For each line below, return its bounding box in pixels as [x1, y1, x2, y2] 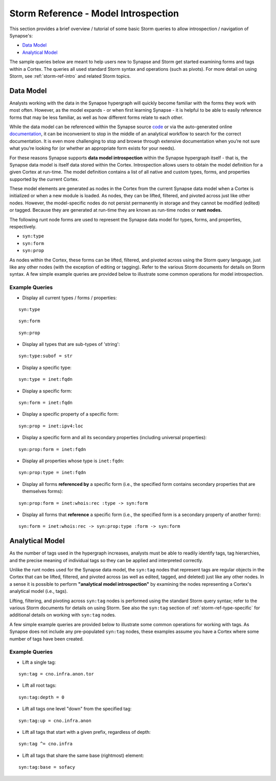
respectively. [9, 223, 37, 230]
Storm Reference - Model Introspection [9, 8, 179, 19]
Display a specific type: [22, 364, 72, 371]
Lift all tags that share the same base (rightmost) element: [22, 752, 144, 758]
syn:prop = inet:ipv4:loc [18, 423, 84, 429]
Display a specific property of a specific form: [22, 411, 119, 417]
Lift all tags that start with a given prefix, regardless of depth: [22, 729, 151, 735]
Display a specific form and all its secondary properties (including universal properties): [22, 435, 207, 441]
